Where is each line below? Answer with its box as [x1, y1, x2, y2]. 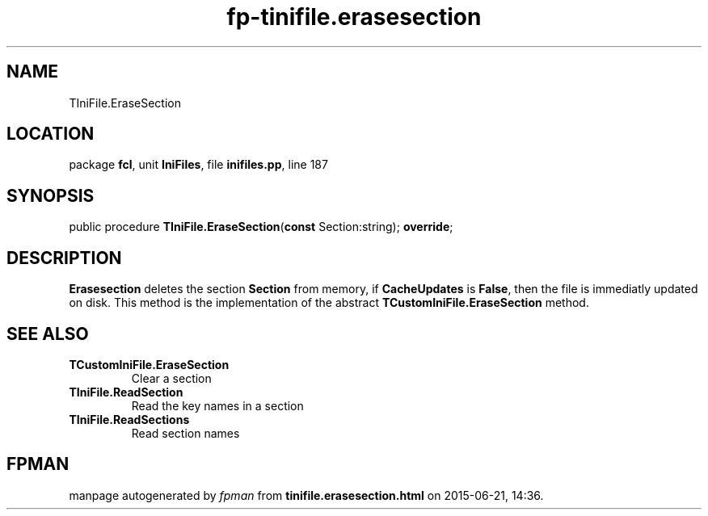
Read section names [131, 426, 240, 440]
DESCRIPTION [6, 247, 122, 268]
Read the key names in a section [131, 398, 304, 413]
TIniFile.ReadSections [69, 412, 190, 426]
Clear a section [131, 371, 212, 385]
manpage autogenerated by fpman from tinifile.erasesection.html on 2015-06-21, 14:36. [69, 488, 544, 502]
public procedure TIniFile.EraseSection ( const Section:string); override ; [69, 220, 453, 234]
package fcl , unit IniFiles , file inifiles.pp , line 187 [69, 157, 328, 172]
